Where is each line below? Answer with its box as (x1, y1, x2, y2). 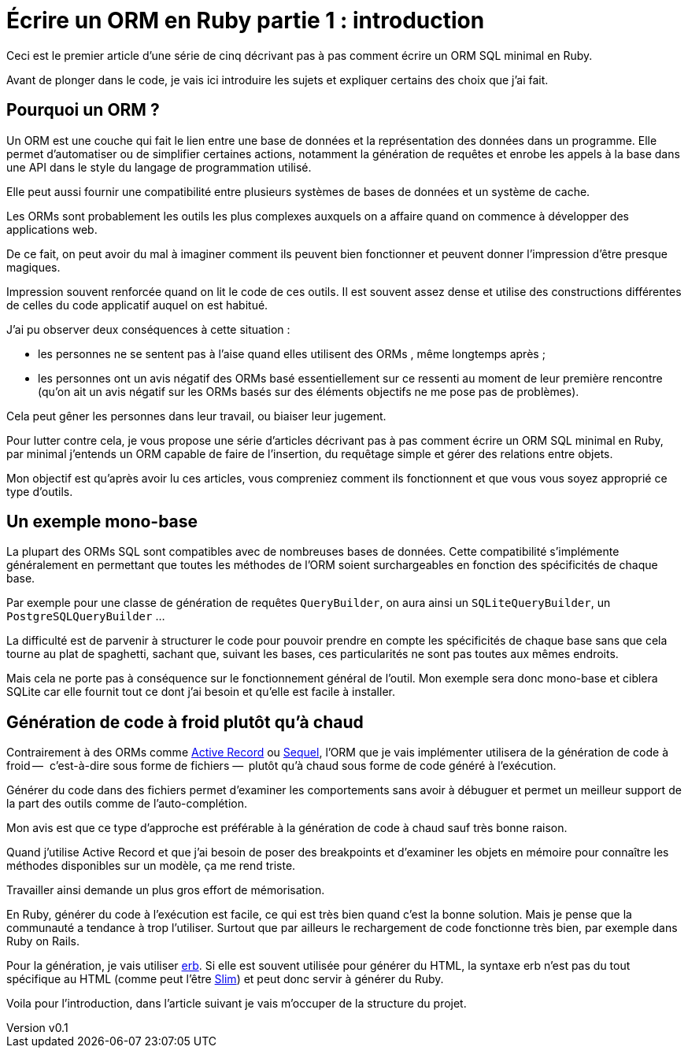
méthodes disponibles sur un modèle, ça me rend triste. (6, 859, 296, 873)
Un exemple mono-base (6, 512, 198, 532)
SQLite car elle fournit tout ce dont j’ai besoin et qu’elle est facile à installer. (6, 685, 395, 699)
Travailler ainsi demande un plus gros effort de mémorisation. (6, 883, 325, 897)
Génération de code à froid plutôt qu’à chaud (6, 712, 364, 732)
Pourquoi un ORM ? (6, 100, 160, 120)
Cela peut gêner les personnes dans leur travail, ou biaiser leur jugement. (6, 409, 387, 423)
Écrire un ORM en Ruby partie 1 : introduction (6, 7, 485, 34)
